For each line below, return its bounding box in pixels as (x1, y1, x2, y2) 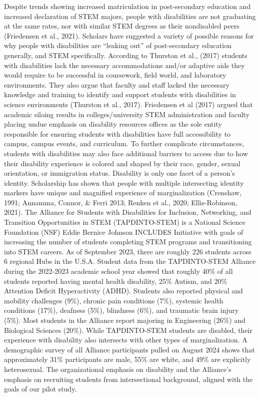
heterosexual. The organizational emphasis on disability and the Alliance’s (4, 363, 231, 374)
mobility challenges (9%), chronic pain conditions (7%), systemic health (4, 295, 223, 305)
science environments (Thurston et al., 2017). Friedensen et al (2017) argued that (4, 99, 253, 109)
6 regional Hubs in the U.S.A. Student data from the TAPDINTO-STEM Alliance (4, 256, 256, 266)
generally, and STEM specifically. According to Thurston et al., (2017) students (4, 50, 247, 60)
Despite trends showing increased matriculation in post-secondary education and (4, 1, 251, 11)
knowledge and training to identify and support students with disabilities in (4, 89, 236, 100)
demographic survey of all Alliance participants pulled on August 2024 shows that (4, 344, 255, 354)
